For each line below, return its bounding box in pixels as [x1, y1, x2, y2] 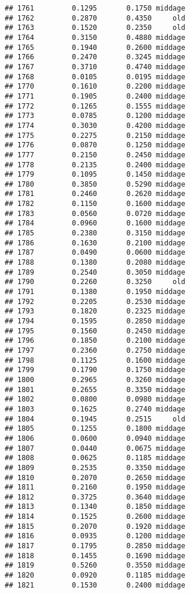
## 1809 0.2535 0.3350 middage [5, 463, 185, 472]
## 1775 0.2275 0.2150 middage [5, 131, 185, 140]
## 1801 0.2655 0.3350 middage [5, 385, 185, 394]
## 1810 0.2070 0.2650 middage [5, 473, 185, 482]
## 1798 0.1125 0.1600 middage [5, 356, 185, 365]
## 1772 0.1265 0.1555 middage [5, 102, 185, 110]
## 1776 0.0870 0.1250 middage [5, 141, 185, 150]
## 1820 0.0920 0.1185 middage [5, 571, 185, 580]
